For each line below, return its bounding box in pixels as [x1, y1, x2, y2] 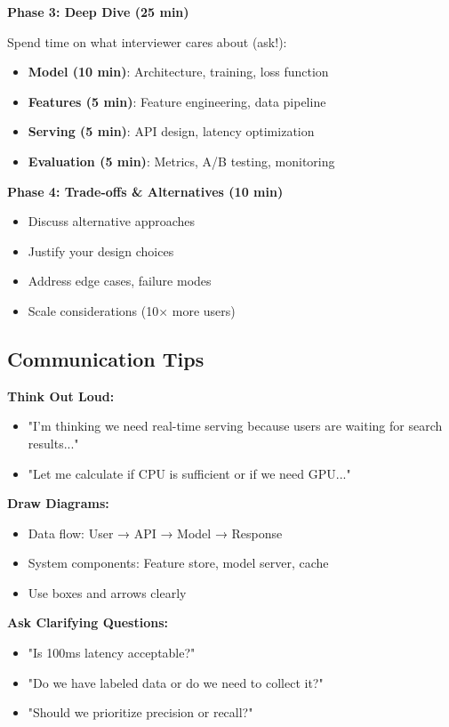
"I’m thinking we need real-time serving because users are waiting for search [28, 416, 443, 435]
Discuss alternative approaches [28, 212, 196, 230]
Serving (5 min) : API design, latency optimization [28, 122, 315, 141]
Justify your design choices [28, 241, 174, 260]
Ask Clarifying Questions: [7, 613, 168, 632]
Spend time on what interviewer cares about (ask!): [7, 32, 287, 51]
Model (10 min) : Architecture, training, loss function [28, 62, 329, 81]
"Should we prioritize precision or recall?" [28, 703, 253, 722]
